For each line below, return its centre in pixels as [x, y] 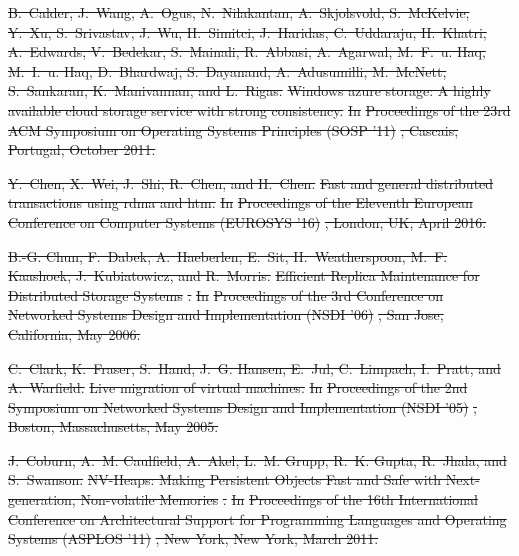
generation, [42, 499]
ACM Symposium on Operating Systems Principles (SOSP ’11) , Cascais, [233, 129]
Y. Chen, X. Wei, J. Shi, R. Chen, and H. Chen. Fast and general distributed [251, 182]
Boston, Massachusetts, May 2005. [113, 426]
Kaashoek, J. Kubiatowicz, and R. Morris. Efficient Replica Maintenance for [244, 275]
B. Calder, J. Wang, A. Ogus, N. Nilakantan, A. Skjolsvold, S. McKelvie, [239, 12]
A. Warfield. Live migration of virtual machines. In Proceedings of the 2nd [238, 387]
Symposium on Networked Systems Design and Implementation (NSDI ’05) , [242, 406]
